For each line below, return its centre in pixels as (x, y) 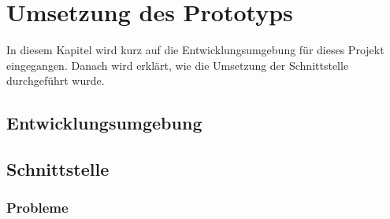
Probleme (37, 208)
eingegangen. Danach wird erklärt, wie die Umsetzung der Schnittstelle (178, 65)
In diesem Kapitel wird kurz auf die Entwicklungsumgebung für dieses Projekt (195, 50)
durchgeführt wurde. (56, 80)
